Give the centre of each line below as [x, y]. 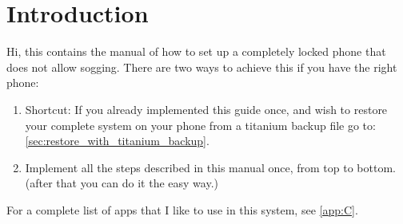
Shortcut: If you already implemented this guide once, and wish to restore [206, 109]
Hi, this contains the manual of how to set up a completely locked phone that [196, 51]
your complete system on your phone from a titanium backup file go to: [200, 125]
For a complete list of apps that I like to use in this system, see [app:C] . [182, 209]
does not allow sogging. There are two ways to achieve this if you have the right [202, 67]
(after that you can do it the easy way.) [122, 183]
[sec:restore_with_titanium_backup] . [117, 141]
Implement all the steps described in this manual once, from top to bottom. [210, 167]
